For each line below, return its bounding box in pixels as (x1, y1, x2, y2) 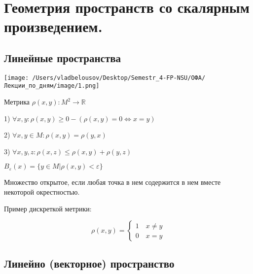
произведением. (4, 16, 103, 36)
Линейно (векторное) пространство (4, 255, 175, 271)
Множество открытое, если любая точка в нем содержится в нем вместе (4, 177, 221, 187)
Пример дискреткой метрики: (4, 203, 92, 213)
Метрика (4, 97, 30, 107)
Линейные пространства (4, 50, 121, 65)
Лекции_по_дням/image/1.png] (4, 82, 100, 90)
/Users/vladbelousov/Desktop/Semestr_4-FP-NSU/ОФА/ (32, 74, 206, 81)
